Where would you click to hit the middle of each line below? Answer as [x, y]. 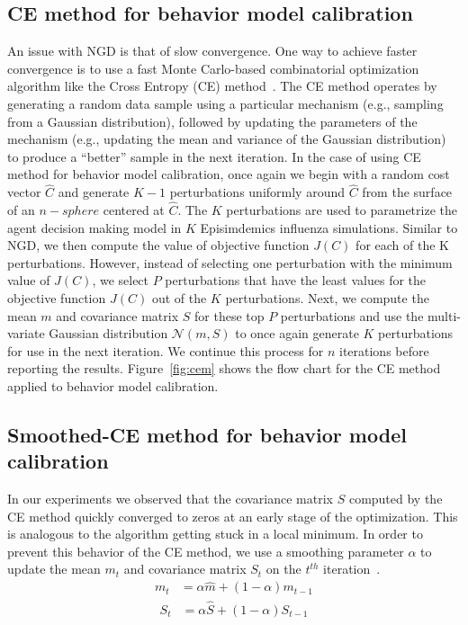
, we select [121, 280]
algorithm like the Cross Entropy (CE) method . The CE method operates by [222, 86]
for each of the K [402, 245]
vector [24, 192]
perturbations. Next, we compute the [327, 297]
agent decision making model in [94, 227]
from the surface [407, 192]
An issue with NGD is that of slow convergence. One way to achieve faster [212, 51]
